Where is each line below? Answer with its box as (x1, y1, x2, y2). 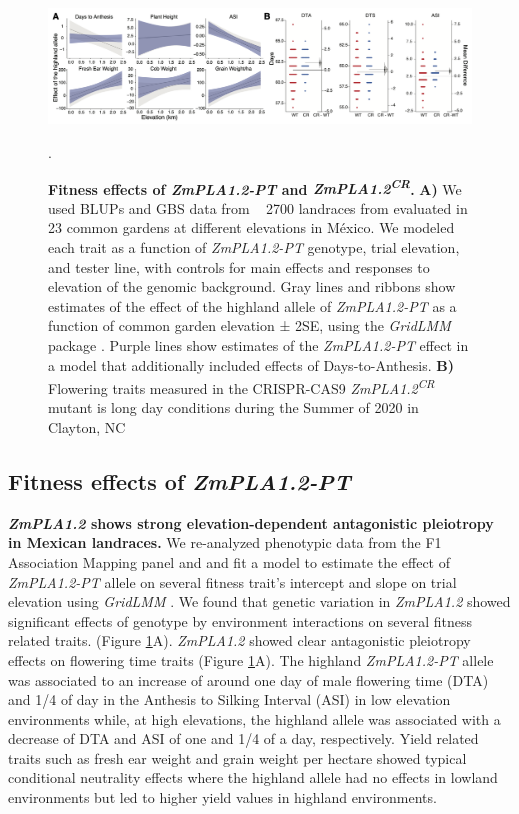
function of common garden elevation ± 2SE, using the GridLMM (48, 315, 451, 336)
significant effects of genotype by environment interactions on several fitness (8, 610, 473, 631)
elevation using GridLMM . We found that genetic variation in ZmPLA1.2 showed (8, 591, 511, 612)
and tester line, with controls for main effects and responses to (48, 256, 430, 277)
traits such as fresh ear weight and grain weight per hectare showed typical (8, 747, 467, 768)
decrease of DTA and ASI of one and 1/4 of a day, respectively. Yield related (8, 728, 479, 749)
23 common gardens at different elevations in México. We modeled (48, 217, 455, 238)
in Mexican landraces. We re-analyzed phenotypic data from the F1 (8, 532, 442, 553)
